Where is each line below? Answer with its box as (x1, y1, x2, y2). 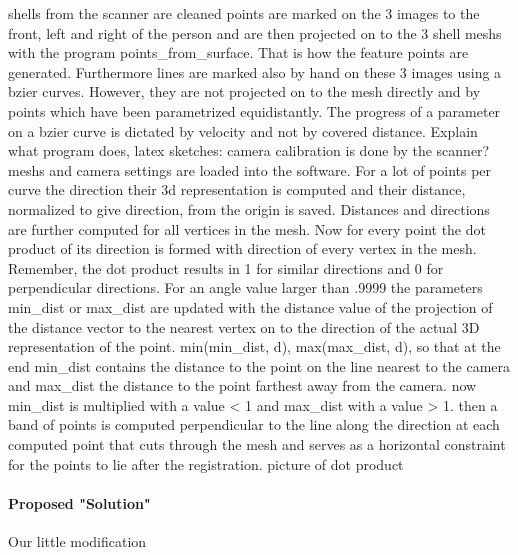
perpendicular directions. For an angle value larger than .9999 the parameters (8, 277, 483, 298)
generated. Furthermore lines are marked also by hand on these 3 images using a (8, 61, 502, 82)
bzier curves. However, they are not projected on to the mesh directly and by (8, 81, 481, 102)
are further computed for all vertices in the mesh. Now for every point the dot (8, 218, 486, 239)
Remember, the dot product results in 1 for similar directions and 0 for (8, 257, 444, 278)
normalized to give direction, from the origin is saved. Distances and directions (8, 198, 490, 219)
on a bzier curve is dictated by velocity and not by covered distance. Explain (8, 120, 478, 141)
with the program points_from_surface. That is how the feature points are (8, 42, 469, 63)
